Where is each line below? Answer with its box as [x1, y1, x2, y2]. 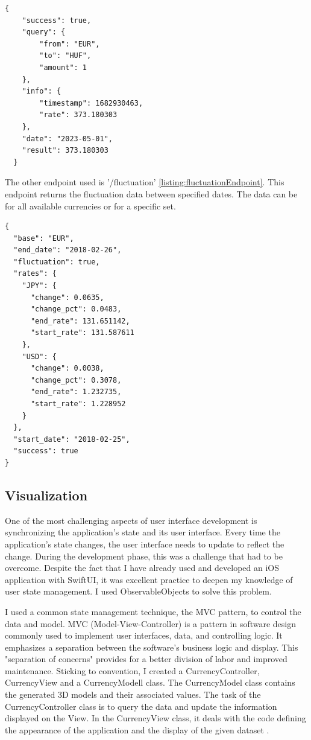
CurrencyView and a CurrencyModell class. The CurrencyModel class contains [5, 676, 295, 689]
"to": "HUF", [39, 51, 92, 60]
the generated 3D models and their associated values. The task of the [5, 688, 261, 701]
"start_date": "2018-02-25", [13, 435, 130, 444]
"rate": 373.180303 [39, 110, 118, 120]
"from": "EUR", [39, 39, 100, 48]
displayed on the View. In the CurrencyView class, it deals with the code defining [5, 712, 306, 724]
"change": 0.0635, [30, 293, 104, 302]
